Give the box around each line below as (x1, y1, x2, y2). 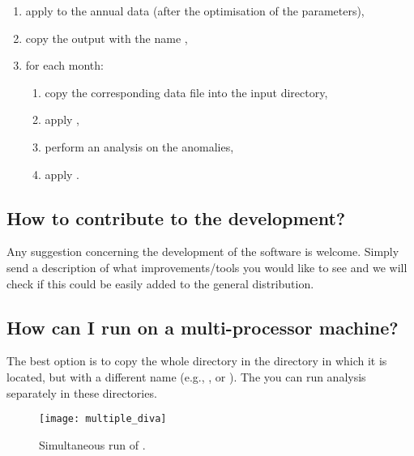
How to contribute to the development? (6, 205, 346, 230)
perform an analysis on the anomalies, (45, 138, 234, 155)
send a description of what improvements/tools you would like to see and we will (6, 258, 408, 275)
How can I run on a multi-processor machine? (6, 314, 399, 339)
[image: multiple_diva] (39, 413, 167, 425)
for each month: (25, 57, 104, 74)
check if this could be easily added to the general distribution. (6, 275, 314, 292)
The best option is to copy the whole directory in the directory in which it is (6, 352, 387, 369)
